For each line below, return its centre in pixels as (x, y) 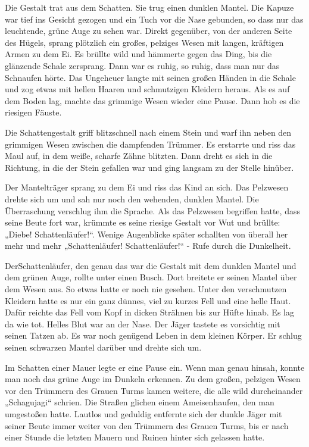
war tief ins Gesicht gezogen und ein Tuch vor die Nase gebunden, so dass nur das (154, 19)
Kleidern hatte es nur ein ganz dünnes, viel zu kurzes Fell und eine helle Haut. (148, 300)
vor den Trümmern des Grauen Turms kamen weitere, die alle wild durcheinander (154, 390)
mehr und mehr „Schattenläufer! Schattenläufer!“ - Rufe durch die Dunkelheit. (148, 246)
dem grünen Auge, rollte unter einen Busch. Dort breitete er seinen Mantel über (151, 277)
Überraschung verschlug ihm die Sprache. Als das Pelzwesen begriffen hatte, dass (152, 210)
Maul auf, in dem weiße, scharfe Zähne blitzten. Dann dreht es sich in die (139, 156)
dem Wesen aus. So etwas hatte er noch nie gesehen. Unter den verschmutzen (146, 289)
